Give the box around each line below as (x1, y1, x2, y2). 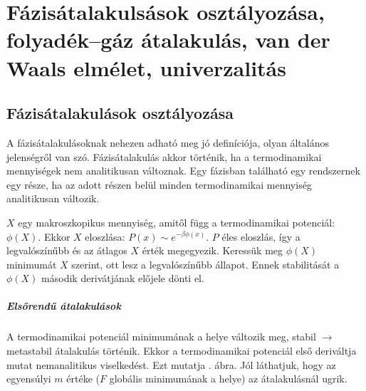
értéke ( (66, 371, 100, 386)
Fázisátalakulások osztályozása (6, 102, 234, 124)
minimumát (6, 256, 57, 271)
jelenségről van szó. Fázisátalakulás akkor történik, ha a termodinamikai (6, 149, 322, 164)
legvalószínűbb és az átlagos (6, 243, 127, 258)
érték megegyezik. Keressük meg (142, 243, 283, 258)
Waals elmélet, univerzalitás (6, 53, 286, 82)
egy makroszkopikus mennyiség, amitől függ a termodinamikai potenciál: (18, 214, 335, 229)
